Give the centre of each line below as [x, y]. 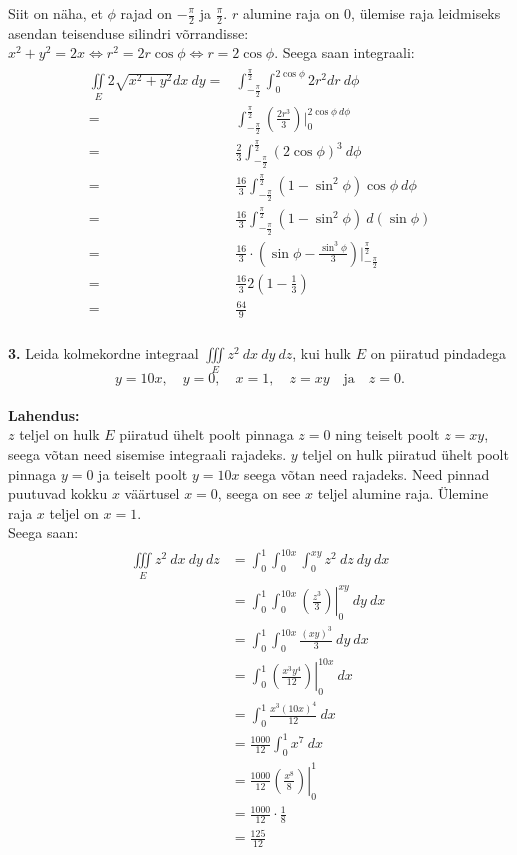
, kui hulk [322, 352]
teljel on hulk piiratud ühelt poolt [405, 453]
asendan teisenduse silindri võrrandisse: [128, 32]
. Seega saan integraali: [344, 52]
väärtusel [152, 493]
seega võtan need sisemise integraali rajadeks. [147, 453]
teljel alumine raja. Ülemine [403, 493]
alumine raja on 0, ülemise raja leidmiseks [371, 13]
